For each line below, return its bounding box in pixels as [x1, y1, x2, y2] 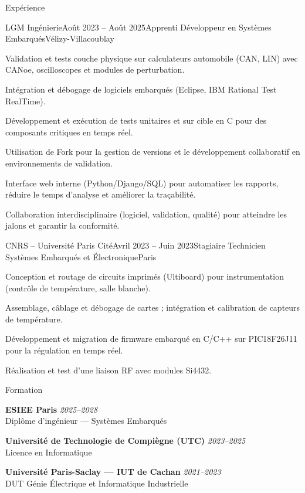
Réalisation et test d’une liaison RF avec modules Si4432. [5, 363, 212, 376]
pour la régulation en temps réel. [5, 344, 123, 356]
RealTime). [5, 94, 46, 107]
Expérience [5, 1, 45, 13]
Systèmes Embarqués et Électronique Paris [5, 250, 157, 263]
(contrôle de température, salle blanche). [5, 281, 151, 294]
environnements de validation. [5, 157, 113, 169]
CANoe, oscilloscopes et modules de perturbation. [5, 63, 185, 76]
